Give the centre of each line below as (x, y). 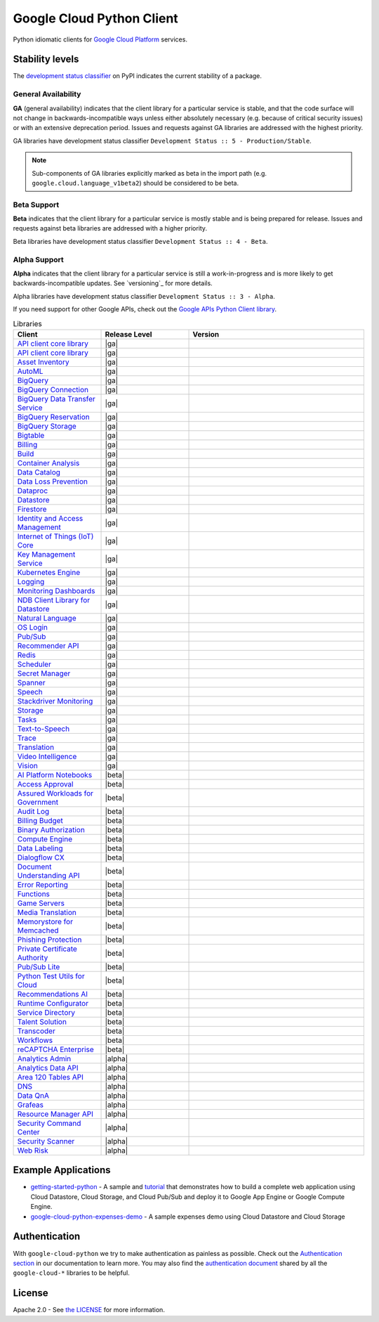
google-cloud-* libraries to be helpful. (71, 1273)
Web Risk (33, 1151)
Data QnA (33, 1095)
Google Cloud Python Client (95, 18)
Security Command (49, 1123)
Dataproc (33, 491)
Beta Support (36, 205)
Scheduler (34, 664)
